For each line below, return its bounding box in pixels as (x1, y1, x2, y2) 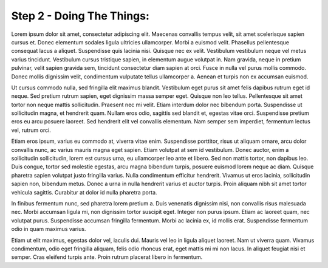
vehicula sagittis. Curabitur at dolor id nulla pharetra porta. (11, 188, 157, 196)
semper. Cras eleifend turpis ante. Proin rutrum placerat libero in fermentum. (11, 253, 203, 261)
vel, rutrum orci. (11, 126, 51, 134)
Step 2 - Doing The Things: (11, 9, 150, 22)
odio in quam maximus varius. (11, 225, 86, 233)
